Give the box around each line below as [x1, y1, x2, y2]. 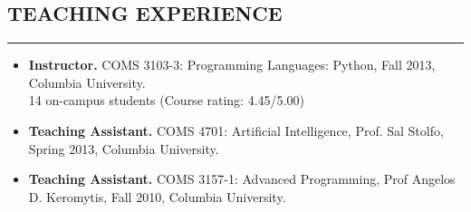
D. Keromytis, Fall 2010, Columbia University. [28, 187, 286, 206]
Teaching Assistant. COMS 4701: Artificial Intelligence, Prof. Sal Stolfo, [28, 120, 444, 140]
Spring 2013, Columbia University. [28, 139, 219, 158]
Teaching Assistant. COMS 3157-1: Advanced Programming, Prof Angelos [28, 169, 456, 188]
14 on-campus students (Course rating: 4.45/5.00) [28, 91, 304, 110]
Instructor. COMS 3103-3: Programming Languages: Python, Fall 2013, [28, 55, 436, 74]
